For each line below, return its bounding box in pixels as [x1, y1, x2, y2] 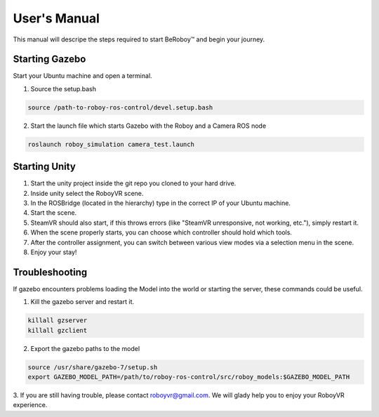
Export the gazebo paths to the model [30, 344, 140, 352]
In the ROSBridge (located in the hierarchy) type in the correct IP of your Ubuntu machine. [30, 199, 291, 207]
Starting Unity [13, 161, 77, 173]
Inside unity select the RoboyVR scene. [30, 189, 144, 197]
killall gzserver [27, 317, 88, 324]
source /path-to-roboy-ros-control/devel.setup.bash [27, 103, 213, 112]
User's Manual [13, 11, 100, 26]
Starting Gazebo [13, 53, 86, 65]
